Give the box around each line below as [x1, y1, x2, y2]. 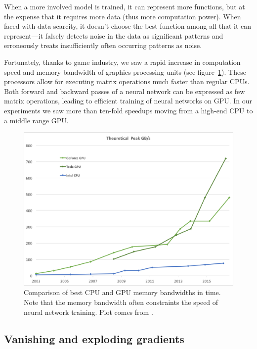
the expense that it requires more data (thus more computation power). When [4, 11, 241, 21]
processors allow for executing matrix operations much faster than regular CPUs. [4, 76, 250, 87]
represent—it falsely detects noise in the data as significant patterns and [4, 30, 223, 41]
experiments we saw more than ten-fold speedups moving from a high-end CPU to [4, 105, 253, 115]
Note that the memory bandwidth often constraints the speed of [24, 297, 218, 307]
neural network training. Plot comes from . [24, 306, 153, 317]
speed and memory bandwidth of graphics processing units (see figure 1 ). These [4, 66, 246, 77]
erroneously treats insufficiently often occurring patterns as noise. [4, 40, 202, 50]
